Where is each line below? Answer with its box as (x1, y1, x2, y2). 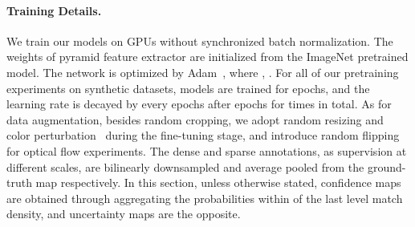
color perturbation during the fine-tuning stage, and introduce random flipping (6, 127, 400, 144)
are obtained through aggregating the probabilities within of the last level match (6, 189, 403, 206)
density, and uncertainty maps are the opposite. (6, 205, 241, 222)
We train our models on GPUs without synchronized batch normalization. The (6, 32, 393, 49)
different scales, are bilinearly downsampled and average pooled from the (6, 158, 364, 175)
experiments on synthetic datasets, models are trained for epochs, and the (6, 79, 370, 96)
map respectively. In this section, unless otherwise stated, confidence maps (35, 174, 401, 191)
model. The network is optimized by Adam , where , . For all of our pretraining (6, 63, 399, 80)
